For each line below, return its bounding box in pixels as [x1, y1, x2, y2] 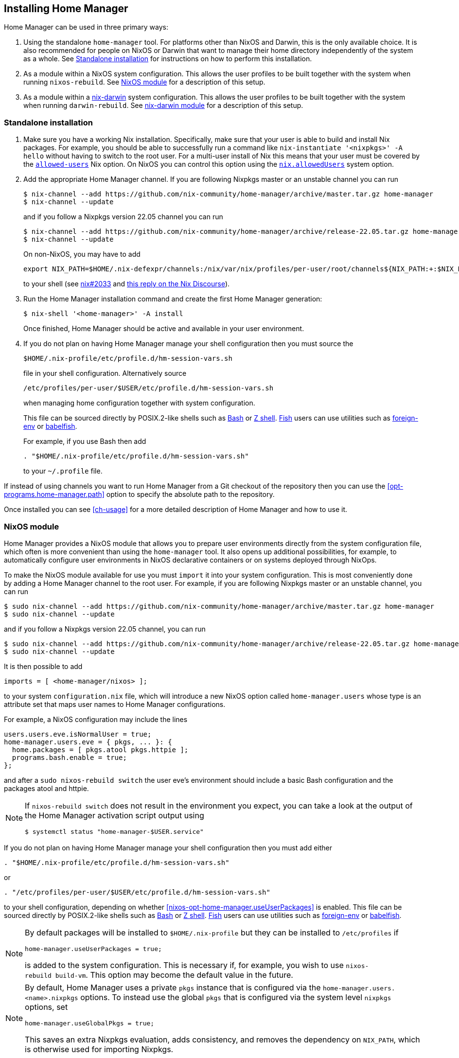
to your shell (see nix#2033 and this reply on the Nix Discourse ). [23, 280, 230, 288]
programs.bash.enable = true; [12, 753, 127, 761]
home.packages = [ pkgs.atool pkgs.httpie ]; [12, 745, 189, 754]
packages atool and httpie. [4, 784, 89, 793]
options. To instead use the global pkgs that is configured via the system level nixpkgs [80, 992, 391, 1002]
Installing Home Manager [4, 2, 128, 15]
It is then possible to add [4, 662, 83, 670]
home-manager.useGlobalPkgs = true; [25, 1019, 155, 1027]
